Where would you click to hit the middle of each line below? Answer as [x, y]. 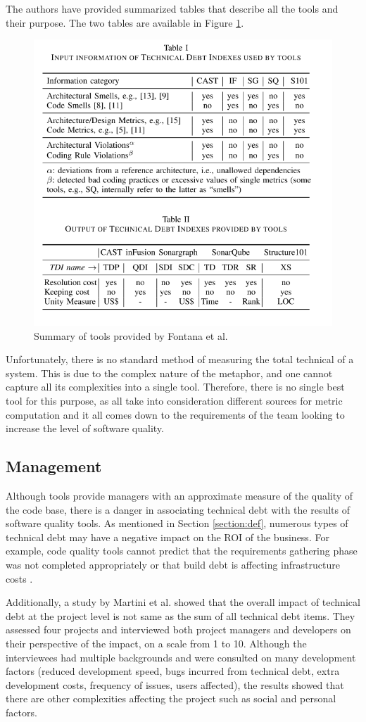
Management [54, 466]
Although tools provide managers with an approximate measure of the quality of [179, 495]
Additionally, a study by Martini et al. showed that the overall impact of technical [183, 602]
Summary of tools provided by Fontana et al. [131, 335]
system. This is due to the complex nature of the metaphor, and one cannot [169, 373]
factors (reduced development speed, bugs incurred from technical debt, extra [173, 671]
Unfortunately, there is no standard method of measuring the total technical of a [180, 359]
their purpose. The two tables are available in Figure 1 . [125, 22]
